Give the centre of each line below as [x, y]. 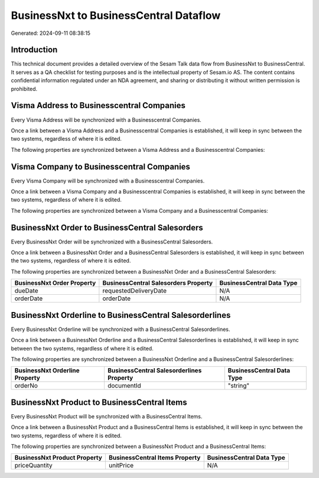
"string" [239, 386]
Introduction [34, 50]
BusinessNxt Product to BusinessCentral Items [99, 402]
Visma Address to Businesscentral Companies [98, 105]
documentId [124, 386]
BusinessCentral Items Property [154, 458]
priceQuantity [33, 466]
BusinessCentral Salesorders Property [157, 283]
